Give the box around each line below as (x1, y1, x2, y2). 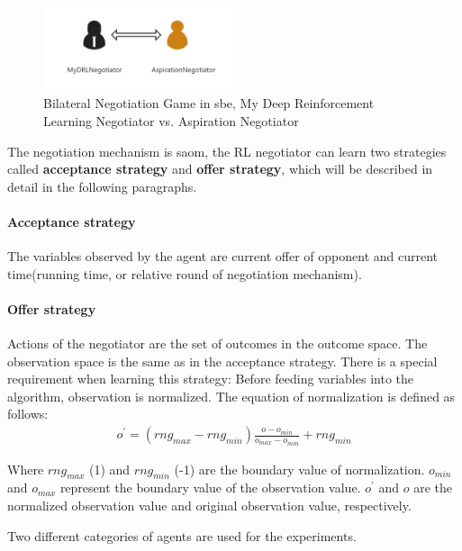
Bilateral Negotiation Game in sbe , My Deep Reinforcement (43, 94, 375, 113)
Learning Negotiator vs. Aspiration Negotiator (43, 111, 299, 130)
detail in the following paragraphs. (7, 176, 197, 195)
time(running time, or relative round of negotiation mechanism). (7, 264, 362, 283)
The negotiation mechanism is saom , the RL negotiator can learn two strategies (7, 141, 447, 160)
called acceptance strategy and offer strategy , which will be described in (7, 159, 433, 178)
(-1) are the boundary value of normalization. (174, 459, 425, 478)
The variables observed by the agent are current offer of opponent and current (7, 247, 439, 266)
